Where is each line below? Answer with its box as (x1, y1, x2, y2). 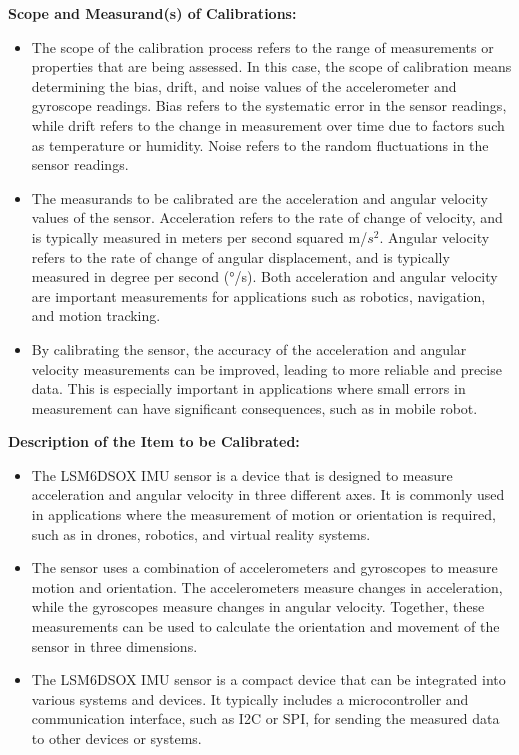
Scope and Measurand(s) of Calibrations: (8, 3, 297, 23)
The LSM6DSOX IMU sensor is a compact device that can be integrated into (31, 669, 506, 690)
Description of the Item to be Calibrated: (8, 431, 300, 452)
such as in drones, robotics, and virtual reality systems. (31, 523, 371, 544)
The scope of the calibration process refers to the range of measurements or (31, 36, 494, 57)
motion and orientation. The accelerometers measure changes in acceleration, (31, 576, 503, 597)
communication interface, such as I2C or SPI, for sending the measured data (31, 708, 500, 729)
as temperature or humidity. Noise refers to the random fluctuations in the (31, 134, 489, 155)
